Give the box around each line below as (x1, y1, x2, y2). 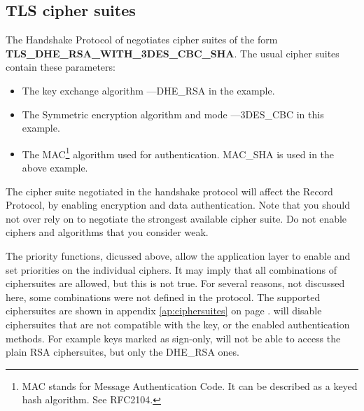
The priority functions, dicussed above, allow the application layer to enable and (6, 248, 351, 263)
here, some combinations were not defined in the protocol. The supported (6, 289, 321, 304)
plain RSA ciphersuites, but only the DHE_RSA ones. (6, 344, 239, 359)
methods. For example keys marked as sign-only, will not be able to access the (6, 330, 341, 345)
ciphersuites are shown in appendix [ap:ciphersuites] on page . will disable (6, 303, 322, 318)
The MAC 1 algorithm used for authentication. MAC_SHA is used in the (22, 144, 335, 161)
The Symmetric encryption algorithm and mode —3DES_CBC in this (22, 106, 324, 121)
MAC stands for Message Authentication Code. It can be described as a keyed (22, 378, 358, 393)
